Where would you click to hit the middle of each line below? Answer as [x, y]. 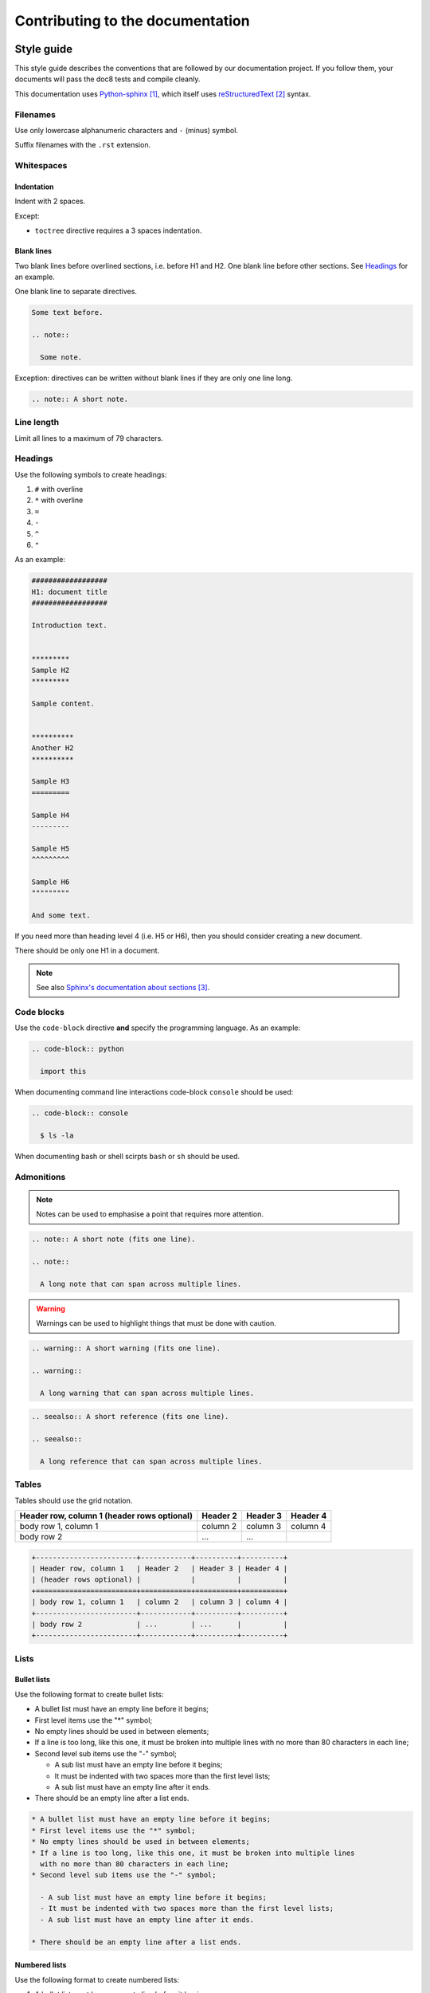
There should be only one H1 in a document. [87, 951]
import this [63, 1071]
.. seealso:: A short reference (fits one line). [130, 1417]
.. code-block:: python [78, 1049]
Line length [37, 423]
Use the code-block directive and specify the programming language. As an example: [158, 1028]
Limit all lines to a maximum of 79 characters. [89, 438]
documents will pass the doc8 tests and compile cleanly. [107, 79]
